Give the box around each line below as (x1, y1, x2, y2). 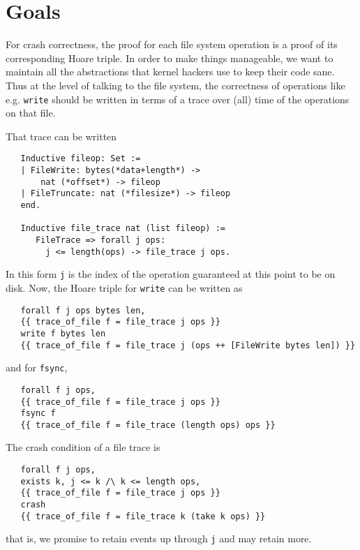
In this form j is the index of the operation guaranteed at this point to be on (6, 267, 336, 281)
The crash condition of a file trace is (6, 440, 160, 454)
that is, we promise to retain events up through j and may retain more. (6, 531, 312, 546)
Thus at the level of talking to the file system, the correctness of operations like (6, 77, 345, 92)
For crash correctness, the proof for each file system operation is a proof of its (6, 37, 338, 52)
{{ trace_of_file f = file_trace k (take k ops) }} (20, 511, 266, 521)
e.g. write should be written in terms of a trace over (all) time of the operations (6, 91, 350, 106)
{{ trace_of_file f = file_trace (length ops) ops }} (20, 419, 276, 430)
